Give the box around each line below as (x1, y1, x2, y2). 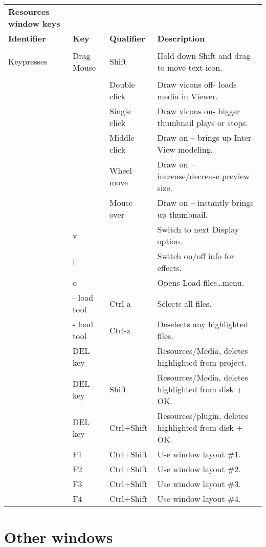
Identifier (8, 32, 46, 44)
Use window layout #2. (157, 463, 241, 475)
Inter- (234, 132, 254, 143)
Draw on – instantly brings (157, 197, 254, 208)
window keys (8, 17, 60, 29)
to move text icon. (157, 61, 223, 73)
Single (109, 105, 131, 117)
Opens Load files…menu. (157, 277, 244, 288)
